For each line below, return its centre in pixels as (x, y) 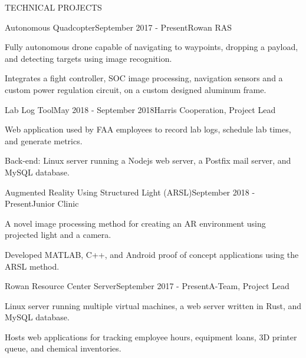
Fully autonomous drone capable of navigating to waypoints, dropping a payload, (152, 47)
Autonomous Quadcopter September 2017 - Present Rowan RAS (119, 27)
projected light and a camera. (58, 235)
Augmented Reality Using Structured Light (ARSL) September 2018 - (130, 192)
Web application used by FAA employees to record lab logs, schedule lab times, (148, 129)
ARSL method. (32, 266)
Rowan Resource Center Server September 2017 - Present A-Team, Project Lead (147, 286)
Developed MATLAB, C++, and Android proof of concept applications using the (152, 254)
